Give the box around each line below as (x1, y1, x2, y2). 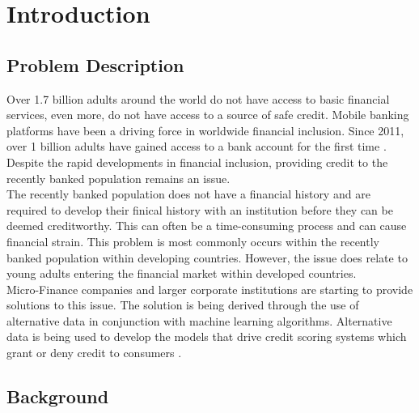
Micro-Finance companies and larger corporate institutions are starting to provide (6, 280, 413, 297)
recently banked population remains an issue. (6, 169, 231, 186)
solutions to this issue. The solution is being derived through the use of (6, 296, 359, 313)
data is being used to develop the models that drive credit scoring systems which (6, 328, 407, 345)
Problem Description (6, 52, 184, 77)
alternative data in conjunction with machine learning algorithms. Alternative (6, 312, 392, 329)
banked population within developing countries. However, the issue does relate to (6, 249, 408, 266)
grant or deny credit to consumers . (6, 344, 182, 361)
